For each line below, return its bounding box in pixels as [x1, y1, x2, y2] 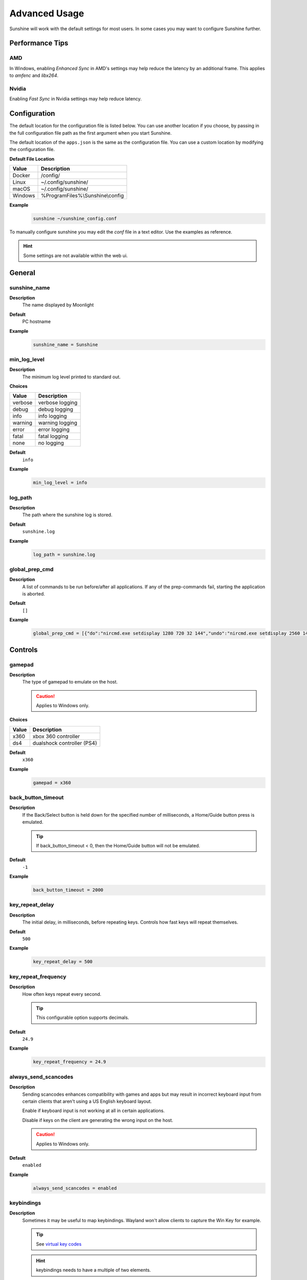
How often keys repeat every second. [22, 991, 102, 997]
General [9, 268, 36, 277]
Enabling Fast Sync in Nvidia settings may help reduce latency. [9, 96, 142, 102]
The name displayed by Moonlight [22, 302, 94, 308]
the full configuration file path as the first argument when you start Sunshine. [9, 130, 172, 136]
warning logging [38, 419, 78, 426]
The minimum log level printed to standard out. [22, 374, 121, 380]
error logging [38, 426, 70, 433]
